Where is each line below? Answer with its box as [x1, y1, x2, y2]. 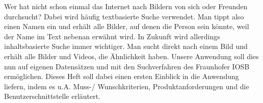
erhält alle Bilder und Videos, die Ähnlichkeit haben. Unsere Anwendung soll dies [4, 50, 259, 61]
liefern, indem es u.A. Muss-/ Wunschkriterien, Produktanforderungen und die [4, 81, 249, 91]
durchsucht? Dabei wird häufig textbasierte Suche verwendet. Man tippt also [4, 11, 244, 21]
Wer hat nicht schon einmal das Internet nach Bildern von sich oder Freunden [4, 1, 248, 11]
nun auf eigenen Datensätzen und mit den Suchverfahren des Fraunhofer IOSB [4, 61, 250, 71]
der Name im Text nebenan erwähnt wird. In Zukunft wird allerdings [4, 31, 220, 41]
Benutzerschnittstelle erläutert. [4, 91, 101, 101]
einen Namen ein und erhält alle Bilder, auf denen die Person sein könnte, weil [4, 21, 249, 32]
